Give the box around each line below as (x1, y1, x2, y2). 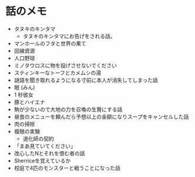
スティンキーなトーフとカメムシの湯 (14, 69, 102, 76)
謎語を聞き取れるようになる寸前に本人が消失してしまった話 (14, 76, 158, 83)
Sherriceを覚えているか (14, 157, 71, 164)
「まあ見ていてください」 (14, 142, 76, 149)
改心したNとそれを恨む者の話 (14, 149, 85, 156)
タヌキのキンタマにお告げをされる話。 (22, 32, 116, 39)
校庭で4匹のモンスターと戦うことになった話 (14, 164, 121, 171)
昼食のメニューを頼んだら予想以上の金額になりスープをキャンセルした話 (14, 113, 189, 120)
